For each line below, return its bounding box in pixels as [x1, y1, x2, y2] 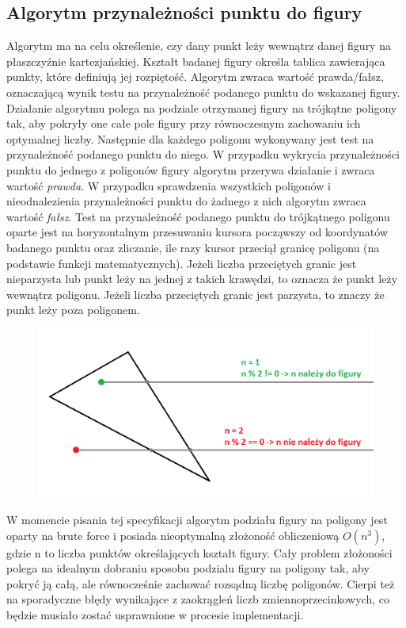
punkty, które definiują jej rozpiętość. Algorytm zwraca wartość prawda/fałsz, [6, 68, 384, 85]
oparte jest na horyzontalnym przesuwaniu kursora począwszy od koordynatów [6, 224, 389, 240]
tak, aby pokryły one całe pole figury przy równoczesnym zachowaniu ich [6, 115, 361, 132]
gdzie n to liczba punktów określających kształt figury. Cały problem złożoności [6, 544, 393, 561]
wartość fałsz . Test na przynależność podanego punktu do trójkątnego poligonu [6, 208, 390, 224]
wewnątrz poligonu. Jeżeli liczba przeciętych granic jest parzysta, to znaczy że [6, 285, 385, 302]
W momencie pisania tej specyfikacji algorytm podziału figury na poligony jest [6, 511, 388, 528]
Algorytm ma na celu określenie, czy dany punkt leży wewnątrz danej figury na [6, 37, 391, 54]
